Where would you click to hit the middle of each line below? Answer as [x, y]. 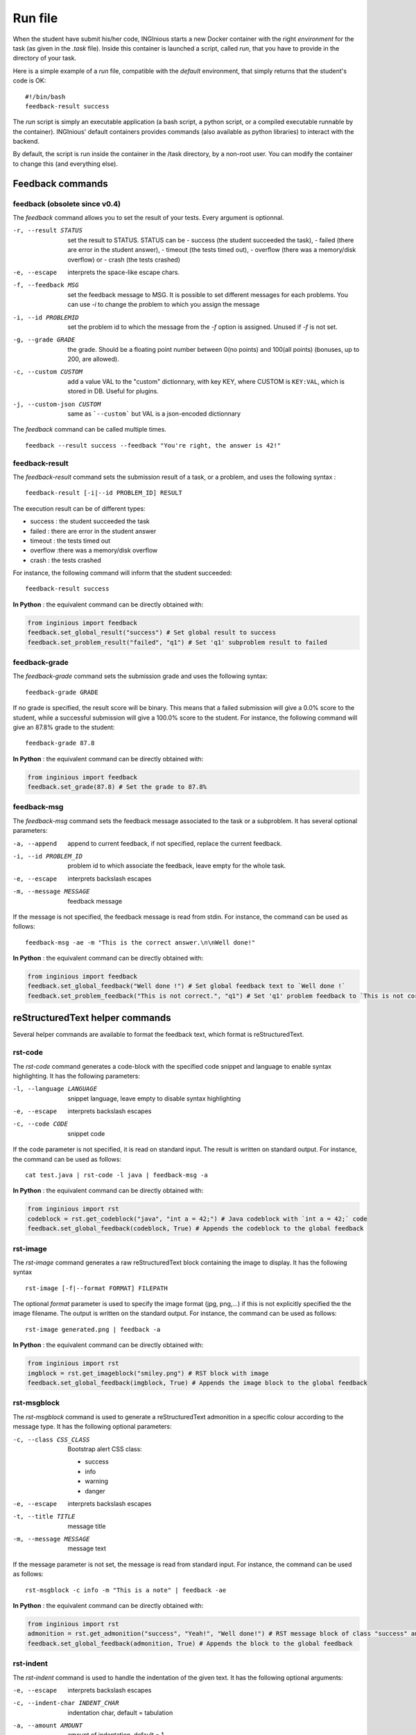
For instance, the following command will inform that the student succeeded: [122, 573]
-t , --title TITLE [44, 1517]
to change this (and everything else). [65, 164]
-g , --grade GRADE [44, 340]
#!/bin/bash [45, 96]
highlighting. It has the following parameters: [77, 1076]
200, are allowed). [93, 359]
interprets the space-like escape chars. [124, 272]
